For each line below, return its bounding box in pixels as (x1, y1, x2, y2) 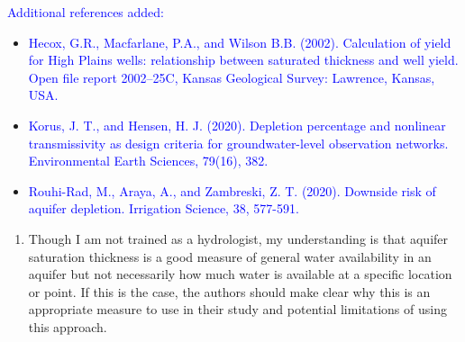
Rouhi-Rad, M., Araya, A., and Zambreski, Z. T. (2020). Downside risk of (28, 181, 436, 200)
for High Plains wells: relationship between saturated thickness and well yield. (28, 50, 459, 69)
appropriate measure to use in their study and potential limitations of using (28, 300, 447, 319)
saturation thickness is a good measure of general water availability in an (28, 247, 432, 265)
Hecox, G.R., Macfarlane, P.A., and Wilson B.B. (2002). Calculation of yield (28, 32, 451, 51)
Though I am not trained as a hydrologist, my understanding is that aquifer (28, 229, 449, 247)
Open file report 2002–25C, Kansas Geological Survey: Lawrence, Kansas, (28, 67, 435, 86)
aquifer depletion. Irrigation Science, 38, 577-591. (28, 199, 299, 218)
